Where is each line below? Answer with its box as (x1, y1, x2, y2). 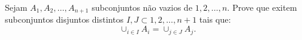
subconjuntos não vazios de (92, 1, 193, 13)
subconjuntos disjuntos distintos (5, 13, 124, 26)
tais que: (199, 13, 231, 26)
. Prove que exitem (227, 1, 297, 13)
